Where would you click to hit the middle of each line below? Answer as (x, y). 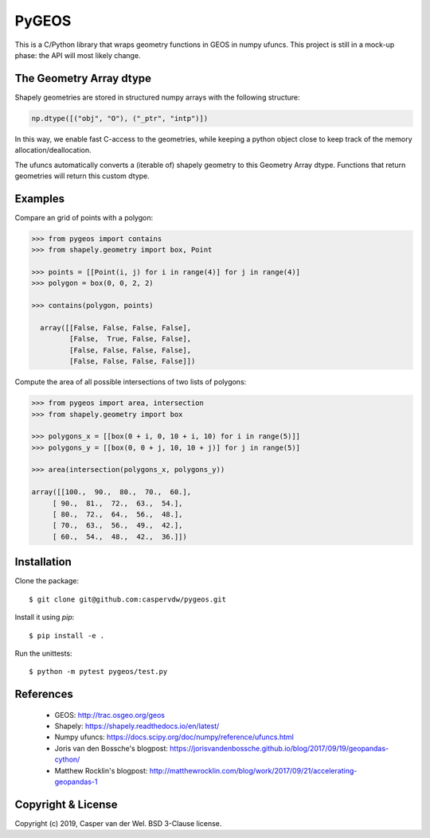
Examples (40, 199)
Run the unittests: (43, 653)
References (44, 694)
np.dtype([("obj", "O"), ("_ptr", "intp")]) (120, 118)
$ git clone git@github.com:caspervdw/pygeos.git (128, 599)
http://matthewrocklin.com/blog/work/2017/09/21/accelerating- (253, 770)
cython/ (67, 759)
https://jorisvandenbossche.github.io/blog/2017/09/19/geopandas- (279, 748)
